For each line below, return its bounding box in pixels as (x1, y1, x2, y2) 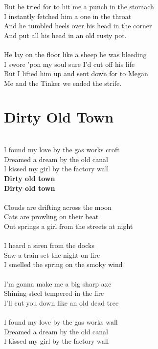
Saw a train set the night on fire (4, 249, 100, 260)
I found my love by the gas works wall (4, 316, 118, 327)
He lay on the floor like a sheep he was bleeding (4, 49, 147, 60)
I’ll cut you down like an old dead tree (4, 297, 119, 308)
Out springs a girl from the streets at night (4, 221, 133, 231)
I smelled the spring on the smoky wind (4, 259, 123, 269)
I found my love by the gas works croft (4, 144, 120, 155)
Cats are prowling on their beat (4, 211, 99, 222)
